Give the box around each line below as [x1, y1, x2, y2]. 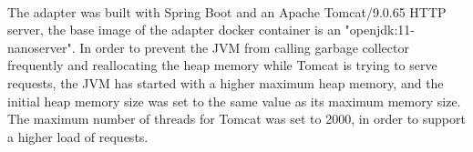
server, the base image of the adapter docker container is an [7, 20, 341, 39]
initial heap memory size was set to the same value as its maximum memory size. [7, 91, 461, 110]
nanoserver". [7, 37, 76, 56]
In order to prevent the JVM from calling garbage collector [79, 37, 409, 56]
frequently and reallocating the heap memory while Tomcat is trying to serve [7, 56, 437, 75]
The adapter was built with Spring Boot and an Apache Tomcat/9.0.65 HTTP [7, 2, 447, 21]
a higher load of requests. [7, 127, 149, 146]
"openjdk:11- [344, 20, 416, 39]
